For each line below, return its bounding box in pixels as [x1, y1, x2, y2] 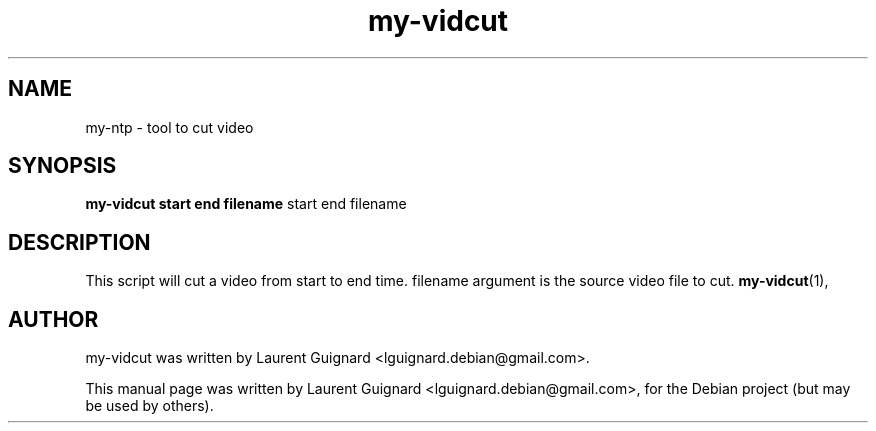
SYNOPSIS [8, 153, 117, 179]
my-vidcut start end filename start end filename [85, 195, 407, 213]
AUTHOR [8, 306, 99, 332]
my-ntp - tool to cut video [85, 118, 254, 136]
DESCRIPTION [8, 229, 151, 255]
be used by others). [85, 397, 214, 415]
